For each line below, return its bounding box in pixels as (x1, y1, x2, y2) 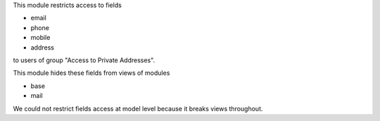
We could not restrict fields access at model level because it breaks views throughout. (13, 104, 263, 113)
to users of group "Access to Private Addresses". (13, 56, 155, 64)
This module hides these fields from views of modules (13, 69, 170, 77)
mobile (30, 34, 51, 42)
